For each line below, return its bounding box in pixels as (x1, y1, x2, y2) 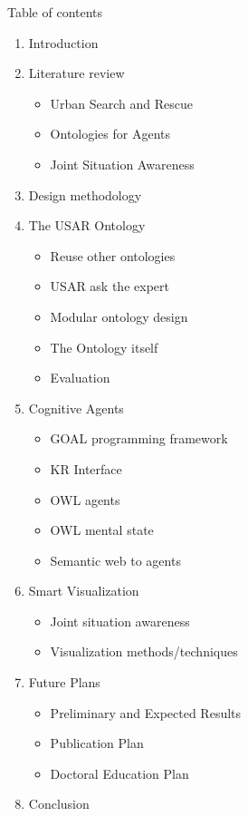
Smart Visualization (28, 581, 139, 600)
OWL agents (50, 490, 120, 509)
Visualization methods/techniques (50, 642, 238, 661)
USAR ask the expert (50, 277, 169, 296)
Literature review (28, 63, 125, 83)
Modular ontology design (50, 306, 188, 325)
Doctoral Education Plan (50, 763, 189, 782)
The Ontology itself (50, 337, 158, 356)
